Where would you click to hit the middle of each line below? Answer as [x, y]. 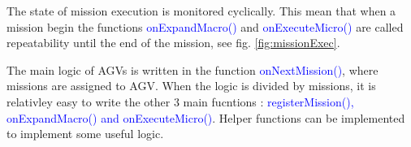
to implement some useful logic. [85, 134]
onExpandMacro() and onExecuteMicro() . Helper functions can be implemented [206, 117]
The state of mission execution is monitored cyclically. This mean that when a [201, 11]
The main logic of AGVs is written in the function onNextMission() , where [193, 69]
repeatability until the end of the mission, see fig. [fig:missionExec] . [173, 43]
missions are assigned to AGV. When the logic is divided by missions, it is [191, 86]
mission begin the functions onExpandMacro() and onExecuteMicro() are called [205, 26]
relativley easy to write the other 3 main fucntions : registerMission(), [180, 101]
